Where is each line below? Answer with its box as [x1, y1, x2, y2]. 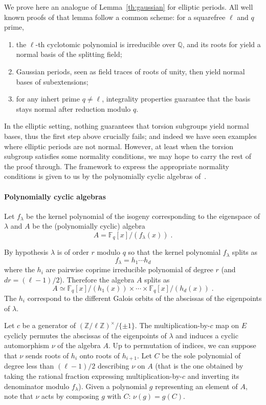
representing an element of [155, 380, 238, 391]
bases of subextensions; [16, 76, 88, 87]
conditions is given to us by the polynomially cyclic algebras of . [4, 171, 207, 181]
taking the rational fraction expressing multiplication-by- [4, 371, 182, 381]
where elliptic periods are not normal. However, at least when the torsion [4, 140, 234, 151]
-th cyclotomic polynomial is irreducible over [35, 38, 175, 49]
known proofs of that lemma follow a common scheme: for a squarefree [4, 11, 226, 22]
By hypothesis [4, 247, 49, 257]
